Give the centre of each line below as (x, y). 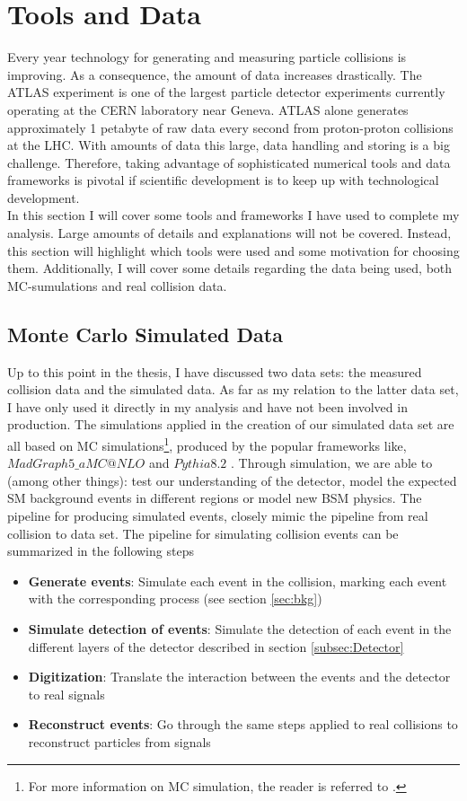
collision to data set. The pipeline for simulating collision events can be (203, 533)
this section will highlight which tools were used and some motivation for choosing (233, 250)
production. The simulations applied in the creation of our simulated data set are (231, 424)
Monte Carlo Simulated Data (145, 334)
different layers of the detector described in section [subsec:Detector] (216, 646)
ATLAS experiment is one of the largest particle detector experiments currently (226, 92)
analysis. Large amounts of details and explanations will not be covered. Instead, (229, 233)
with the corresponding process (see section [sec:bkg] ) (175, 599)
